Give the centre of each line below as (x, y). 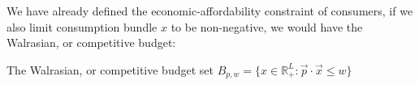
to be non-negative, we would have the (267, 26)
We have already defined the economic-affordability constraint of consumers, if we (210, 11)
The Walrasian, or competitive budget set (110, 69)
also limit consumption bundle (82, 26)
